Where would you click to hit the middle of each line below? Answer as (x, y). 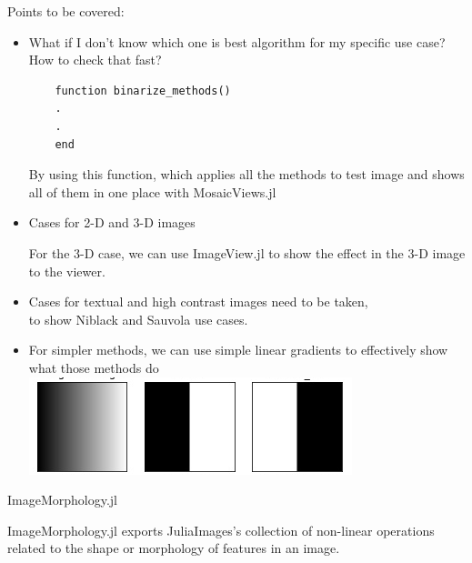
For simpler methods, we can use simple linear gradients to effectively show (238, 350)
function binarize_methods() (143, 90)
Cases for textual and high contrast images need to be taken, (198, 302)
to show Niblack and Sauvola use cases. (138, 319)
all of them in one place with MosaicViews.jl (152, 191)
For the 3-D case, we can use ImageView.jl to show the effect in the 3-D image (247, 252)
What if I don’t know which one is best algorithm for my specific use (221, 41)
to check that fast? (110, 60)
